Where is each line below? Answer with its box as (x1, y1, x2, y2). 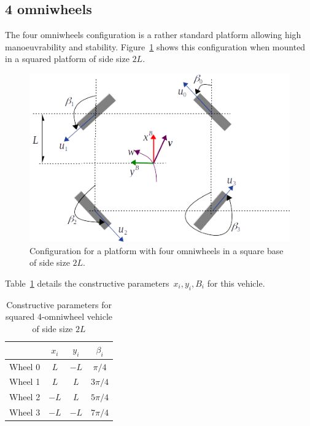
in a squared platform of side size (5, 52, 130, 65)
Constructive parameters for (6, 298, 112, 311)
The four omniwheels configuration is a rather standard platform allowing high (5, 28, 301, 41)
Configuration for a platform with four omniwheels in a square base (29, 244, 284, 257)
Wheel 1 (9, 375, 41, 388)
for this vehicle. (207, 276, 265, 289)
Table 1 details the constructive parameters (5, 276, 169, 289)
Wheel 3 (9, 406, 41, 419)
